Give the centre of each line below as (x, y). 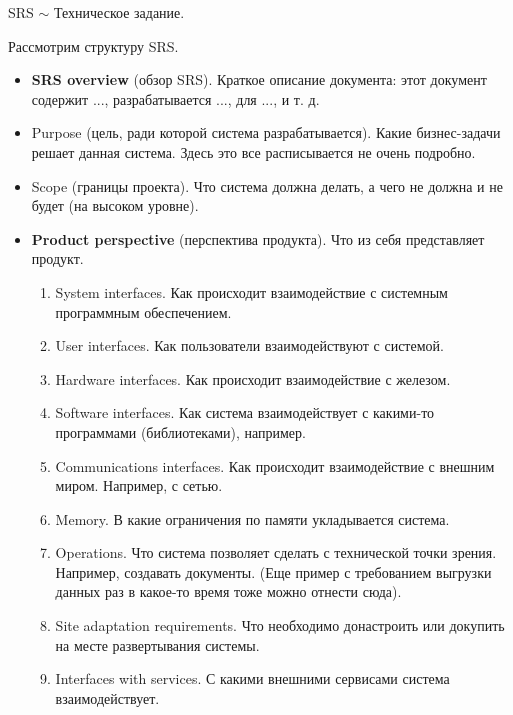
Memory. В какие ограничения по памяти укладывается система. (252, 518)
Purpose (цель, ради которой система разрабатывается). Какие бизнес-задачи (266, 132)
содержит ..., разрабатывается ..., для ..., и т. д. (175, 98)
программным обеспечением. (143, 311)
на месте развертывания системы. (157, 644)
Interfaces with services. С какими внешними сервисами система (252, 678)
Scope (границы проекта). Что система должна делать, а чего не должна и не (267, 185)
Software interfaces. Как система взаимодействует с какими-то (245, 412)
